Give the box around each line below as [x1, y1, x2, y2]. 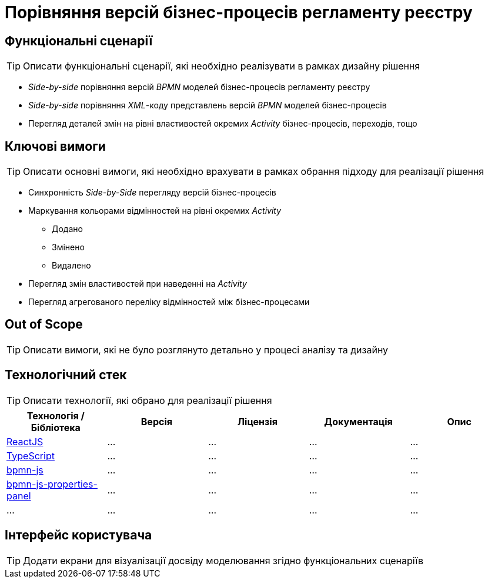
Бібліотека [31, 421, 81, 433]
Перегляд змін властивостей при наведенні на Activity [28, 279, 247, 289]
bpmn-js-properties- [6, 478, 98, 490]
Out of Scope [5, 317, 83, 332]
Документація [324, 415, 393, 428]
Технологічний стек [5, 367, 127, 383]
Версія [141, 415, 172, 428]
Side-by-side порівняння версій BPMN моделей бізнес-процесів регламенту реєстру [28, 82, 370, 92]
